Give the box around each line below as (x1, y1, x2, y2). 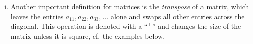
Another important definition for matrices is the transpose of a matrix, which (10, 1, 249, 11)
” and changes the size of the (151, 21, 241, 31)
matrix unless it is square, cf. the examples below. (10, 30, 165, 41)
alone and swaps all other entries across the (110, 11, 245, 21)
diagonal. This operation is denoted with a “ (10, 21, 148, 31)
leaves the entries (10, 11, 64, 21)
